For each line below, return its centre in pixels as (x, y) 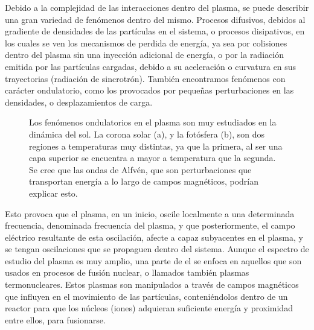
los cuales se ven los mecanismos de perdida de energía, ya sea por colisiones (146, 43)
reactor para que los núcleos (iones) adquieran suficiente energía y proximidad (149, 308)
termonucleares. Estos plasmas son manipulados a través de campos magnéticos (152, 284)
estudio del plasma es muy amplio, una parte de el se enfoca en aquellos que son (153, 260)
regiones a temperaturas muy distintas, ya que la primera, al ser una (156, 146)
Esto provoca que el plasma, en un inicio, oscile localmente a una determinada (150, 213)
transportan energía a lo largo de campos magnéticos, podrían (144, 181)
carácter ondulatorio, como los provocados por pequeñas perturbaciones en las (149, 90)
